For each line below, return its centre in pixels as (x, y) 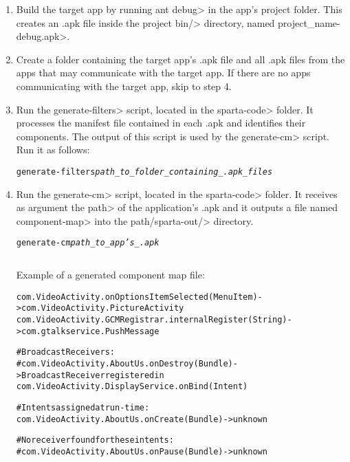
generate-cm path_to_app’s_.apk (88, 243)
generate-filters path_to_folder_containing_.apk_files (144, 172)
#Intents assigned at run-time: (83, 407)
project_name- (309, 22)
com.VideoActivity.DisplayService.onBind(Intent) (132, 387)
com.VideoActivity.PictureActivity (102, 308)
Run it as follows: (53, 150)
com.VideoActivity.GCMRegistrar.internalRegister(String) (152, 319)
